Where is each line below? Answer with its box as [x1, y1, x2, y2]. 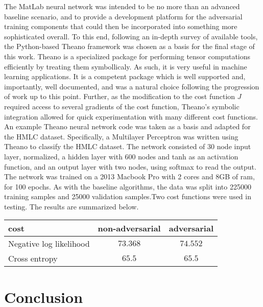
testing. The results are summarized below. [4, 201, 139, 211]
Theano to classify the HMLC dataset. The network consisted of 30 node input [4, 141, 251, 152]
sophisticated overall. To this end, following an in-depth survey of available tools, [4, 31, 258, 41]
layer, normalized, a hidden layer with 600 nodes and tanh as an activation [4, 151, 238, 161]
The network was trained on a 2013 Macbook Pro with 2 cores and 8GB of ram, [4, 171, 255, 182]
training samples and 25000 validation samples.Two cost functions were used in [4, 191, 251, 202]
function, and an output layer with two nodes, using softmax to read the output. [4, 161, 256, 172]
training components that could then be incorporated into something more [4, 21, 237, 32]
